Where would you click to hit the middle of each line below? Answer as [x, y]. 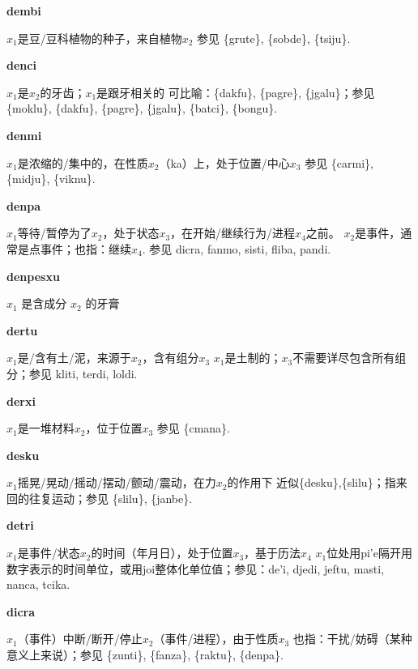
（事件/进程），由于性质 [216, 639]
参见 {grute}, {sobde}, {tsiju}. [274, 38]
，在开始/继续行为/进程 [233, 233]
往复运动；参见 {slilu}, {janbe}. [111, 498]
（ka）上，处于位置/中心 [224, 162]
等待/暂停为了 [54, 233]
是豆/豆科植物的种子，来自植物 [100, 38]
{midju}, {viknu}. [51, 179]
